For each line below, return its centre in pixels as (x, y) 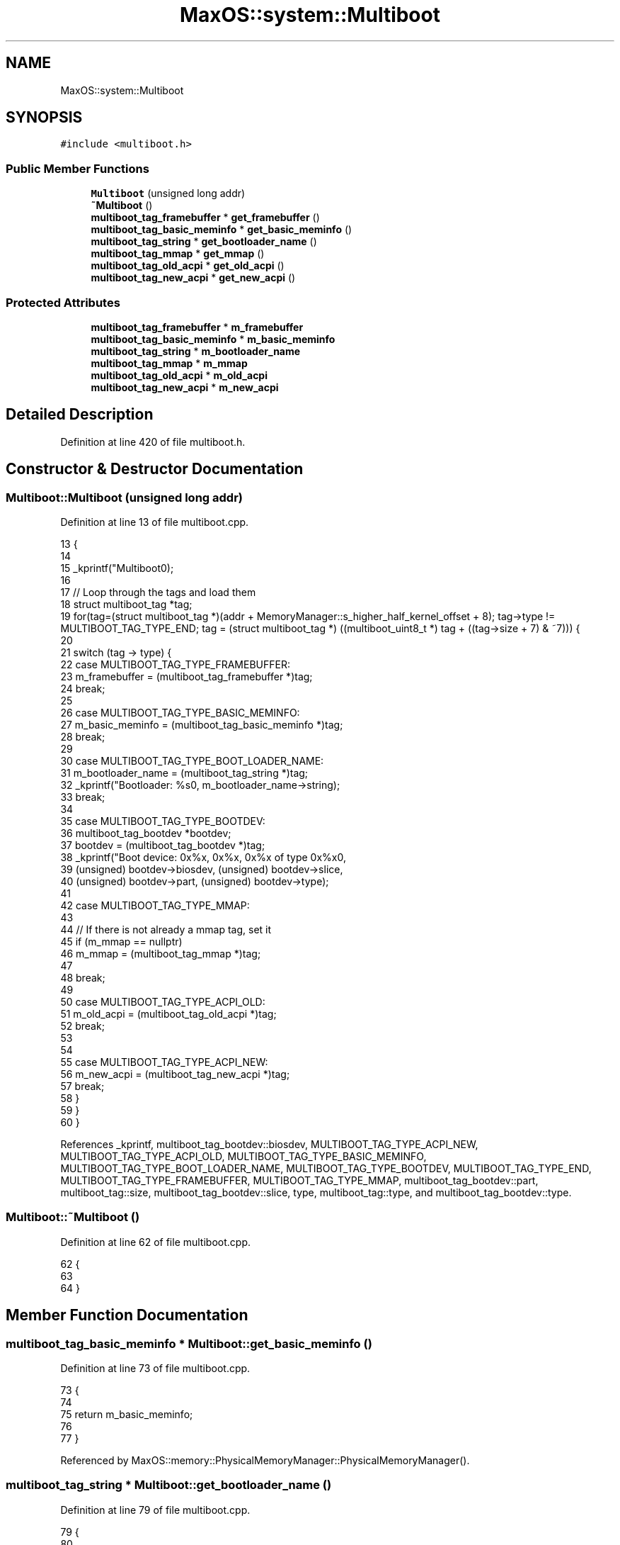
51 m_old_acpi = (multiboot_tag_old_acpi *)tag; (168, 1014)
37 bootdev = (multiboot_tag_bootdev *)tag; (163, 845)
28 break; (83, 737)
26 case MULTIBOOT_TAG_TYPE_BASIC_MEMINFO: (180, 713)
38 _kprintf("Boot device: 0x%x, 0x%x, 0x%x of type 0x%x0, (203, 857)
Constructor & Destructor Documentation (155, 469)
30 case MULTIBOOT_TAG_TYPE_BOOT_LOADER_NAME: (192, 761)
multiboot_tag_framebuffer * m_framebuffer (197, 327)
